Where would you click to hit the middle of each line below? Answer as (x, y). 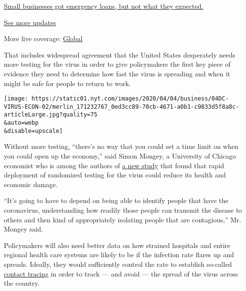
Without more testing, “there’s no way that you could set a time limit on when (121, 146)
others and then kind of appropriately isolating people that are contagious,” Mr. (123, 219)
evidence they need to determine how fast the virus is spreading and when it (117, 73)
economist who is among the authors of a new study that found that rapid (114, 165)
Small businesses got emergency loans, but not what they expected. (104, 6)
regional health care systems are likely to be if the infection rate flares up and (119, 255)
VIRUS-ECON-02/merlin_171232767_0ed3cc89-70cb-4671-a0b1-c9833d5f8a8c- (122, 107)
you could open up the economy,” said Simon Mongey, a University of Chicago (120, 156)
